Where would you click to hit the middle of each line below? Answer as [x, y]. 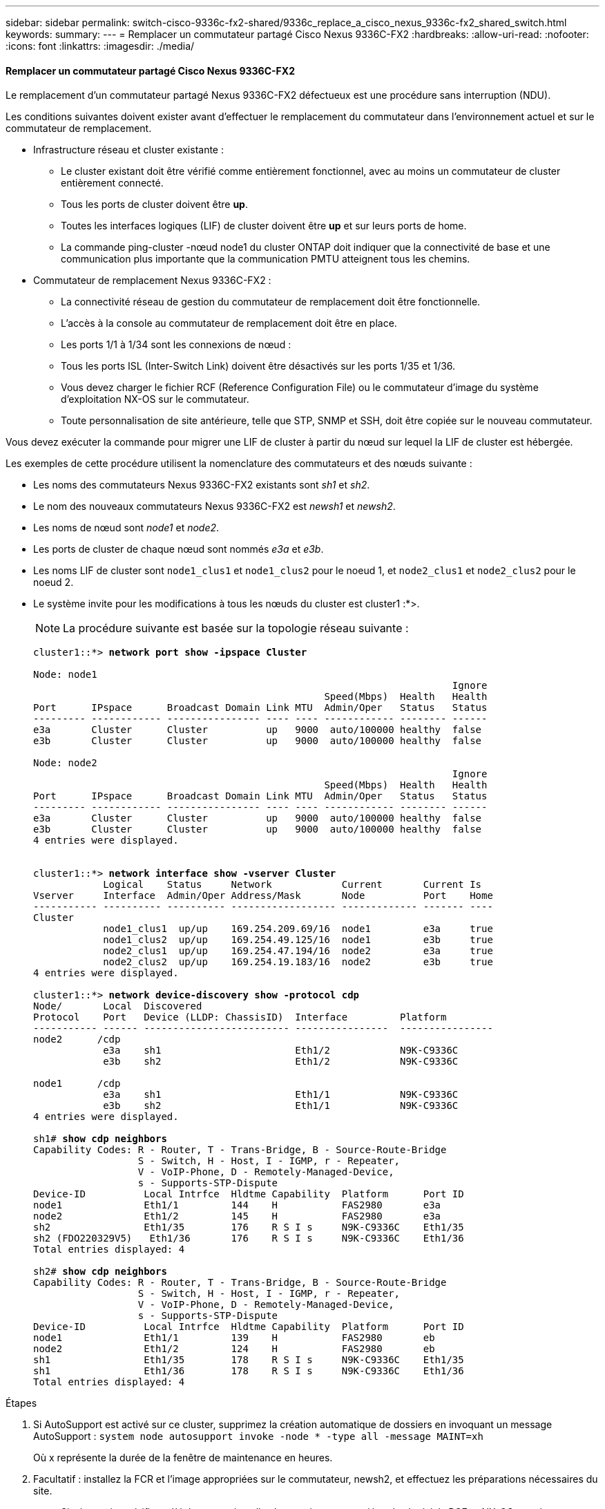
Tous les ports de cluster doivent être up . [154, 205]
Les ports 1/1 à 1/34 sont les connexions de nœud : [176, 345]
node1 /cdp [77, 1084]
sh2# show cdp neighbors [100, 1272]
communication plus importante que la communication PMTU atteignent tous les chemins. [266, 259]
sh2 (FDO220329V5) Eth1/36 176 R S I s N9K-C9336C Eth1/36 [249, 1238]
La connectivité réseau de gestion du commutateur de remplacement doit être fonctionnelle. [271, 302]
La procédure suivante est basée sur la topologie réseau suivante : [236, 628]
